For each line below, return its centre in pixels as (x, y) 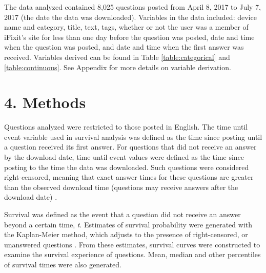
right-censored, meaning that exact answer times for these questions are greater (129, 177)
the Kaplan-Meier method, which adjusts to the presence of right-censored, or (126, 234)
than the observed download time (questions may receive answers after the (121, 187)
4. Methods (45, 102)
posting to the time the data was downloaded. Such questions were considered (127, 167)
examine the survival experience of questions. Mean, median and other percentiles (132, 254)
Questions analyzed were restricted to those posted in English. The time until (126, 127)
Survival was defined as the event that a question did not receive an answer (122, 214)
